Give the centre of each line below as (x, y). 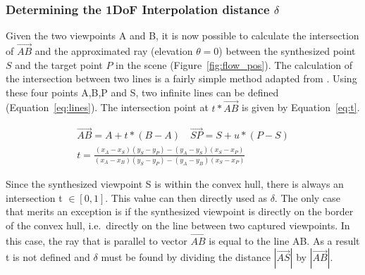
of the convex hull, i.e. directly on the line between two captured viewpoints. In (178, 225)
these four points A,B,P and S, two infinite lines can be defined (142, 92)
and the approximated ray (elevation (114, 51)
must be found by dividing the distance (186, 257)
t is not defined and (48, 257)
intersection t (34, 197)
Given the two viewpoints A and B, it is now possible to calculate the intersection (182, 36)
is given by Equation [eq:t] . (301, 107)
